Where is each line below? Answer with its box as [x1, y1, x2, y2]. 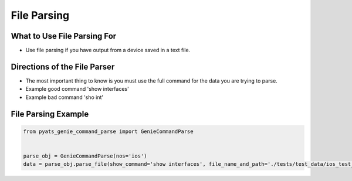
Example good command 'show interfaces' [25, 86, 129, 93]
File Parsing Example [11, 109, 89, 119]
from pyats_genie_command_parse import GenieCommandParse [23, 128, 194, 135]
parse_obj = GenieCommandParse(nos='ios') [23, 152, 147, 159]
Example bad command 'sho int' [25, 94, 104, 101]
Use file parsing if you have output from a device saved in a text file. [25, 47, 191, 54]
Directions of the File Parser [11, 62, 115, 71]
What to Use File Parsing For [11, 31, 117, 41]
